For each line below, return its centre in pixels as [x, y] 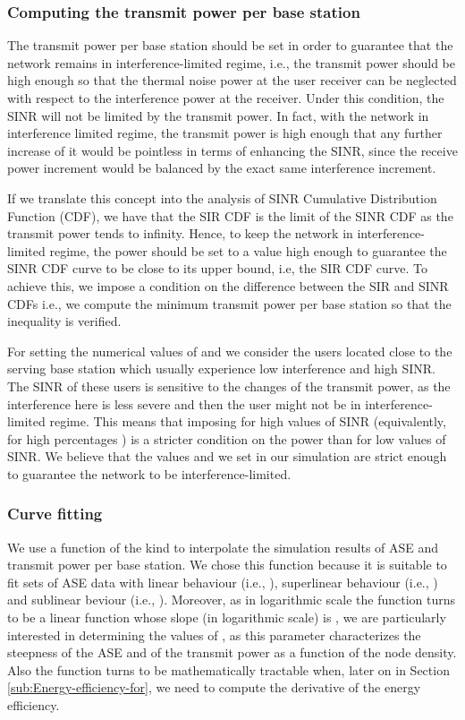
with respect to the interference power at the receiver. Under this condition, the [226, 98]
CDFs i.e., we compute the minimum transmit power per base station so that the [229, 303]
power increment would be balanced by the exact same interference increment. [222, 168]
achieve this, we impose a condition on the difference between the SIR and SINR [228, 285]
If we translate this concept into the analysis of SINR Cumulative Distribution [222, 197]
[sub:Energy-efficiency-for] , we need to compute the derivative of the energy [214, 687]
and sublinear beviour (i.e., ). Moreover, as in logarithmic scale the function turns [232, 600]
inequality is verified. [64, 321]
